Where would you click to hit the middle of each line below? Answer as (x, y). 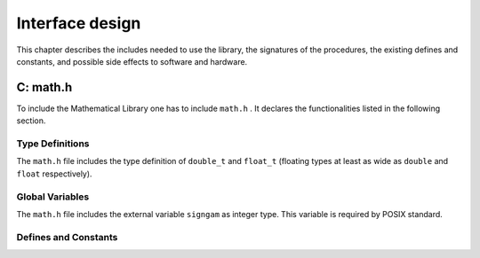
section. (31, 121)
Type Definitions (53, 144)
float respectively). (54, 174)
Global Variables (53, 197)
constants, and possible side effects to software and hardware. (132, 61)
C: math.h (44, 87)
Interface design (79, 23)
